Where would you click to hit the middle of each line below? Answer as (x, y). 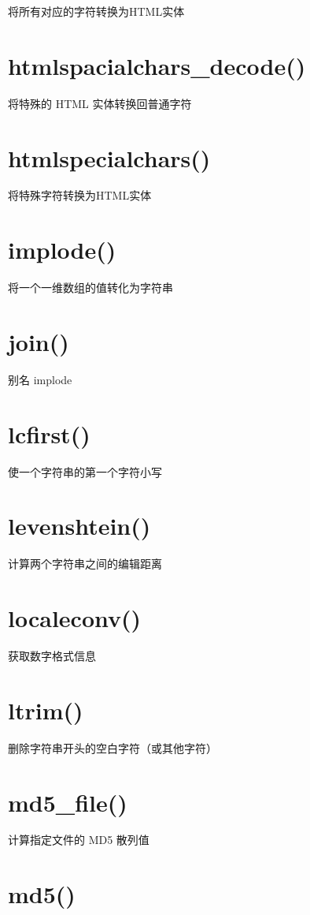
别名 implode (40, 379)
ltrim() (46, 710)
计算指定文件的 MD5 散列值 (79, 840)
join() (39, 341)
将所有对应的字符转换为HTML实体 (96, 11)
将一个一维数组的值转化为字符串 (90, 288)
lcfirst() (49, 433)
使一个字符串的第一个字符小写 (85, 471)
